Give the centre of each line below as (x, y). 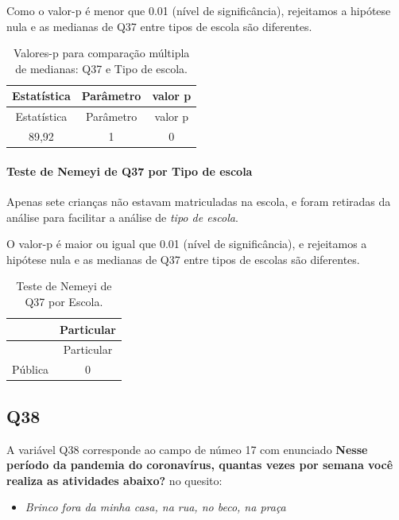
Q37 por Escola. (64, 301)
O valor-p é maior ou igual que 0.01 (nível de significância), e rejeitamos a (187, 244)
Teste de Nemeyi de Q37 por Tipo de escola (130, 171)
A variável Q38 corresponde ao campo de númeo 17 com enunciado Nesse (187, 449)
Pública (31, 369)
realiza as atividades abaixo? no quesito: (114, 480)
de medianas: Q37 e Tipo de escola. (101, 68)
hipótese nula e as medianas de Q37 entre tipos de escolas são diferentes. (183, 259)
